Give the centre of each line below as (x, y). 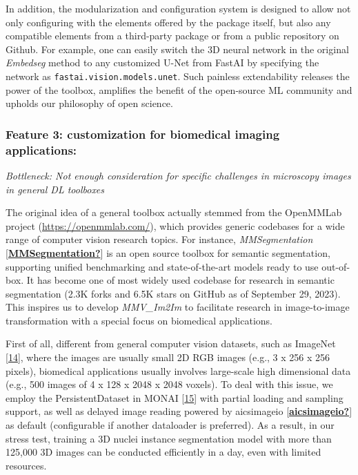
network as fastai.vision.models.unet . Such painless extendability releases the (178, 76)
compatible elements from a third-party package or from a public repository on (172, 36)
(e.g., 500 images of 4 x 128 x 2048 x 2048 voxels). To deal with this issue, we (169, 384)
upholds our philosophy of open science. (89, 103)
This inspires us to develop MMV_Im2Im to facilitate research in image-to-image (178, 307)
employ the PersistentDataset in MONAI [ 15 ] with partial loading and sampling (175, 397)
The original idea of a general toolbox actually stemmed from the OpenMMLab (174, 212)
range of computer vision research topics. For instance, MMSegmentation (159, 239)
